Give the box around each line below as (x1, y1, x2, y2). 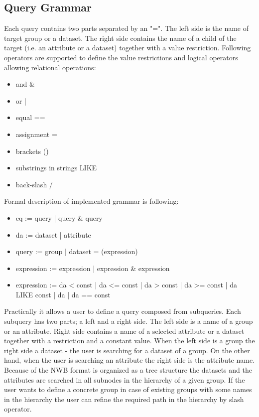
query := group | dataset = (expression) (15, 246, 138, 257)
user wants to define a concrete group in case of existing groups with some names (4, 384, 252, 395)
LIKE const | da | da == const (15, 289, 111, 299)
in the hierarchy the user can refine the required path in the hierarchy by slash (4, 394, 244, 404)
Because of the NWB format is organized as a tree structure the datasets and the (4, 365, 252, 375)
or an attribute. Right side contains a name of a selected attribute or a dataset (4, 325, 245, 336)
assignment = (15, 129, 57, 139)
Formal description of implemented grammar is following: (4, 196, 179, 206)
